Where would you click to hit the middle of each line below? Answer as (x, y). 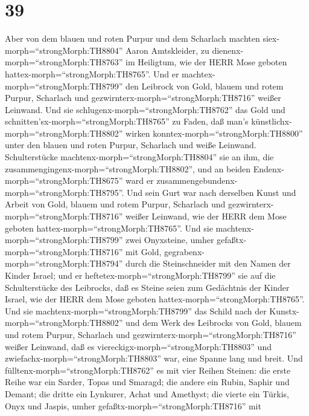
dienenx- (228, 50)
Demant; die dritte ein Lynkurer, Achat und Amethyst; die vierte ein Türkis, (147, 393)
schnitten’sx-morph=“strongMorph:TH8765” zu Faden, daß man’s (127, 121)
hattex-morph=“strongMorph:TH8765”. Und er (92, 73)
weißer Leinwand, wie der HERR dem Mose (206, 216)
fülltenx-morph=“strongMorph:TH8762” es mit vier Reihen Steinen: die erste (148, 370)
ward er (140, 180)
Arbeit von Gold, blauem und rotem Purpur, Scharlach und (115, 204)
